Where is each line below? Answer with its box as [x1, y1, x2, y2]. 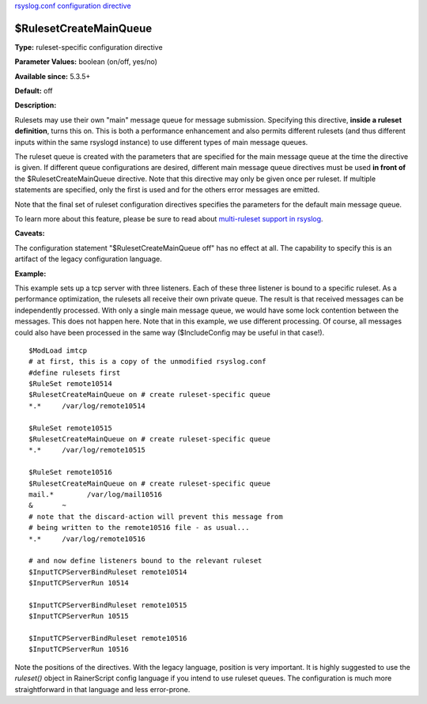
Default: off [14, 86, 53, 96]
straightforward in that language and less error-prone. [14, 684, 191, 694]
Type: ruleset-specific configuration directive [14, 42, 163, 51]
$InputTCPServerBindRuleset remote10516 [28, 634, 187, 643]
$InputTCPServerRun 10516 [28, 645, 130, 654]
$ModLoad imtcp [28, 346, 88, 355]
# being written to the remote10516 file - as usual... [28, 523, 250, 532]
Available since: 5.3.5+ [14, 71, 91, 81]
